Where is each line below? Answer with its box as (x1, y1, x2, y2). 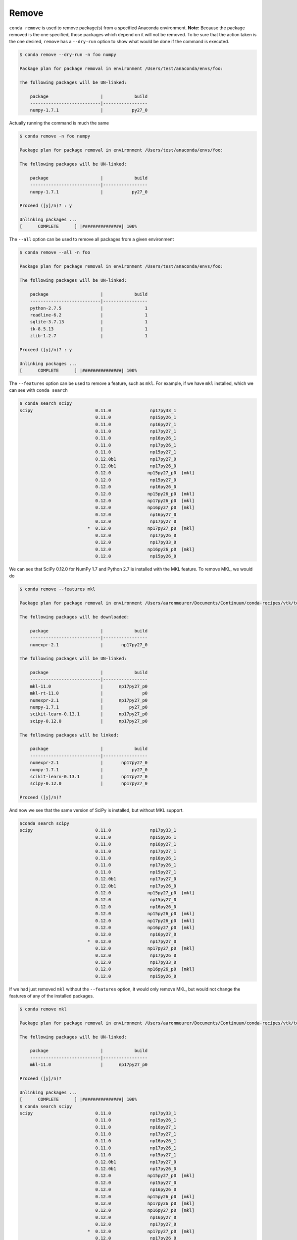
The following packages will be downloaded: (19, 614, 130, 620)
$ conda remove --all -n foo (19, 249, 91, 255)
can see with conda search (9, 387, 68, 393)
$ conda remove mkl (19, 1006, 67, 1012)
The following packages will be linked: (19, 732, 119, 738)
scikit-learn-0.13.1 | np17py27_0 (30, 774, 148, 779)
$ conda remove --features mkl (19, 586, 96, 592)
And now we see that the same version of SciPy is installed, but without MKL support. (9, 807, 184, 813)
